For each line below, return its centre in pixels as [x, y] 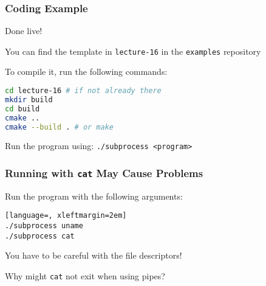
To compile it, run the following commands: [86, 71]
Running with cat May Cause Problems [104, 173]
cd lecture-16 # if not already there [83, 91]
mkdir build [29, 99]
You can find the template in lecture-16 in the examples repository [133, 51]
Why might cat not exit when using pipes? [85, 276]
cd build [22, 109]
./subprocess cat [40, 236]
